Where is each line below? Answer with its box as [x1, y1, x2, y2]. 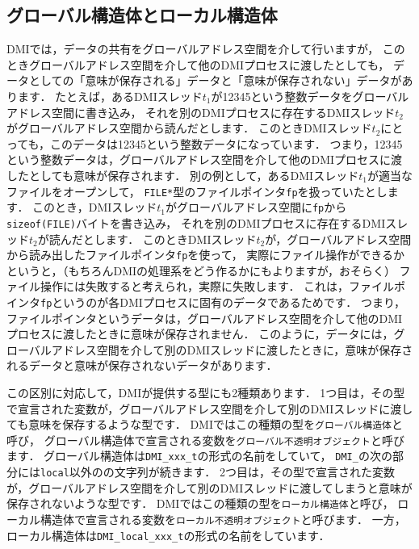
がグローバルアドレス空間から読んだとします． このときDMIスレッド [6, 119, 372, 136]
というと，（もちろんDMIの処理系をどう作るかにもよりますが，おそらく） [6, 262, 396, 279]
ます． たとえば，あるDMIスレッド [17, 87, 203, 104]
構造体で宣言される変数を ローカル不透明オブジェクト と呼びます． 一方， [40, 511, 406, 528]
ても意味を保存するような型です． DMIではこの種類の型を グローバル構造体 [6, 416, 392, 433]
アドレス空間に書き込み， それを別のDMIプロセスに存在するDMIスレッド [6, 103, 396, 120]
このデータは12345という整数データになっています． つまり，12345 [50, 135, 403, 152]
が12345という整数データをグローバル [211, 87, 409, 104]
